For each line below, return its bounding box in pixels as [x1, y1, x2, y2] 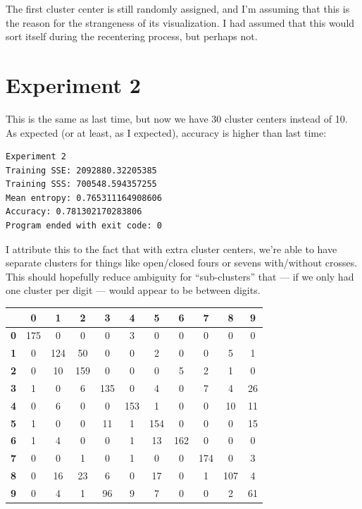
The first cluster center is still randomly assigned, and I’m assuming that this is [6, 1, 350, 16]
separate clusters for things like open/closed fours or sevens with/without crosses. [6, 255, 358, 270]
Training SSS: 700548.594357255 [6, 179, 157, 190]
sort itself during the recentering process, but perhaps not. [6, 29, 258, 44]
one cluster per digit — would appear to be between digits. [6, 283, 261, 298]
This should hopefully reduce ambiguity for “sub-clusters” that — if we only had [6, 269, 354, 283]
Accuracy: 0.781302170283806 [6, 207, 142, 217]
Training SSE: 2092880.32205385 [6, 165, 157, 176]
